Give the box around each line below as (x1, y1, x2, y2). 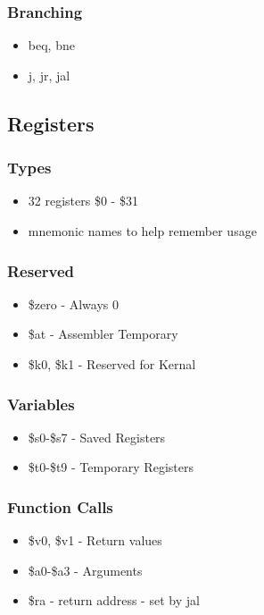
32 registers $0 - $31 (28, 191, 138, 210)
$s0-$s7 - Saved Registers (28, 427, 166, 446)
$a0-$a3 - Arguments (28, 560, 143, 579)
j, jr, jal (28, 65, 70, 84)
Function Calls (7, 495, 113, 518)
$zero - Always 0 (28, 294, 119, 313)
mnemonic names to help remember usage (28, 222, 257, 240)
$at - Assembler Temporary (28, 324, 178, 343)
